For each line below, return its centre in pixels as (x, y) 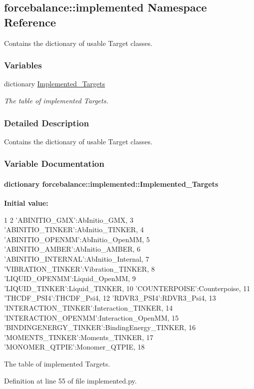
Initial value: (26, 203)
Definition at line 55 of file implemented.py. (70, 380)
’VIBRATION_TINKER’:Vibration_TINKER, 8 (79, 268)
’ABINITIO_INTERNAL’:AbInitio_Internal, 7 (77, 259)
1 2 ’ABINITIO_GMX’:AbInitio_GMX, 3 (69, 219)
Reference (30, 22)
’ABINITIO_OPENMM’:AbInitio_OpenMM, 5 (77, 239)
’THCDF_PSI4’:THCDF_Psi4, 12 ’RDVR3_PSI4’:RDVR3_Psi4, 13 (110, 298)
